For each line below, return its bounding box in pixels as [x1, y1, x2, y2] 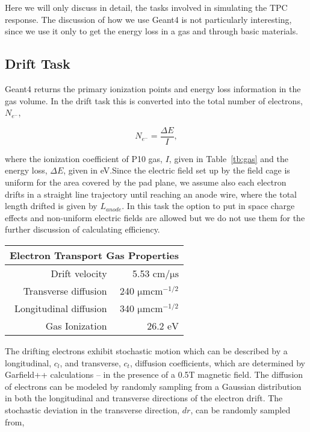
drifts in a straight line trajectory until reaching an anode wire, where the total [5, 187, 297, 200]
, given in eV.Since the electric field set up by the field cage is [63, 164, 290, 177]
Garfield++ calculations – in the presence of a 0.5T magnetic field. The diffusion [5, 368, 303, 381]
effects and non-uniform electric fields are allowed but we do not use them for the [5, 211, 305, 224]
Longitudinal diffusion [14, 301, 107, 315]
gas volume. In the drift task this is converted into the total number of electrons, [5, 94, 303, 107]
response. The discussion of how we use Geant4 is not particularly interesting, [5, 13, 292, 25]
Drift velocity [51, 266, 107, 280]
